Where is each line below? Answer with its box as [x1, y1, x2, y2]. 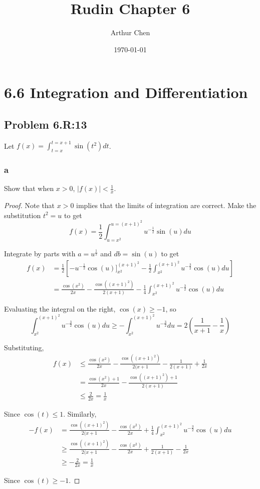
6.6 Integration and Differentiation [4, 82, 248, 103]
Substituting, [4, 342, 44, 352]
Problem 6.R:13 [4, 116, 87, 132]
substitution [4, 210, 41, 220]
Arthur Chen [110, 27, 150, 38]
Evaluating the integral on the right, [4, 304, 116, 314]
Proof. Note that [4, 200, 55, 211]
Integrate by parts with [4, 248, 76, 259]
